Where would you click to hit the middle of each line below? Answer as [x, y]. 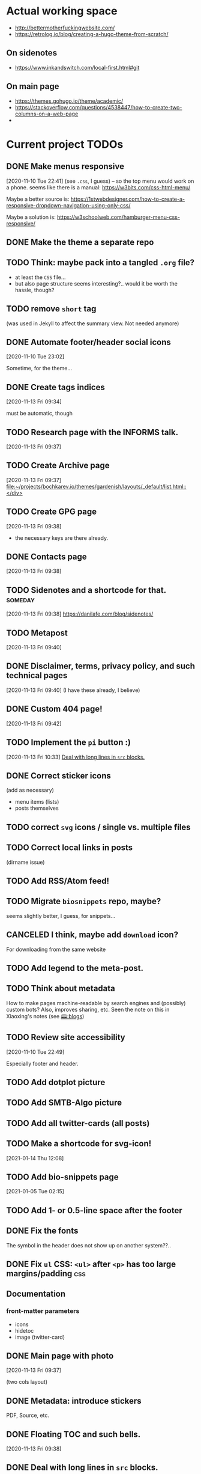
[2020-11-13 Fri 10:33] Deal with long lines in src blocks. [76, 757]
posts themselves [37, 808]
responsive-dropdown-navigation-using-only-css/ [68, 205]
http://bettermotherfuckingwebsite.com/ [65, 28]
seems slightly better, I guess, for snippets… [61, 916]
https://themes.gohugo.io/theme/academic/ [69, 101]
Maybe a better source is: [38, 199]
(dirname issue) [25, 862]
